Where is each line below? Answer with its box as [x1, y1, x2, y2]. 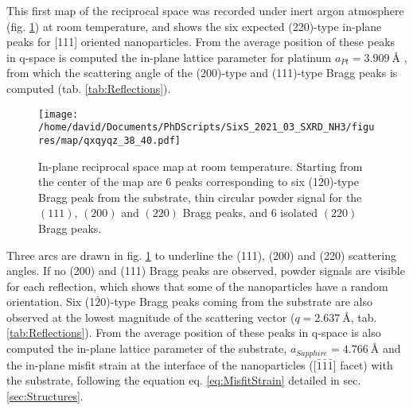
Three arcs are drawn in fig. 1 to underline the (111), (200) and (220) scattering [6, 246, 397, 263]
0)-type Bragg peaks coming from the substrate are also [100, 293, 372, 310]
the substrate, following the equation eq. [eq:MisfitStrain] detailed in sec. [6, 372, 361, 389]
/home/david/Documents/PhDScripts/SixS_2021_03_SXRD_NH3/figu [38, 122, 375, 133]
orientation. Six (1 [6, 293, 95, 310]
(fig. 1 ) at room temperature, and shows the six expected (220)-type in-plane [6, 17, 382, 34]
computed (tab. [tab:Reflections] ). [6, 79, 171, 96]
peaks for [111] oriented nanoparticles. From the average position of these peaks [6, 33, 395, 50]
